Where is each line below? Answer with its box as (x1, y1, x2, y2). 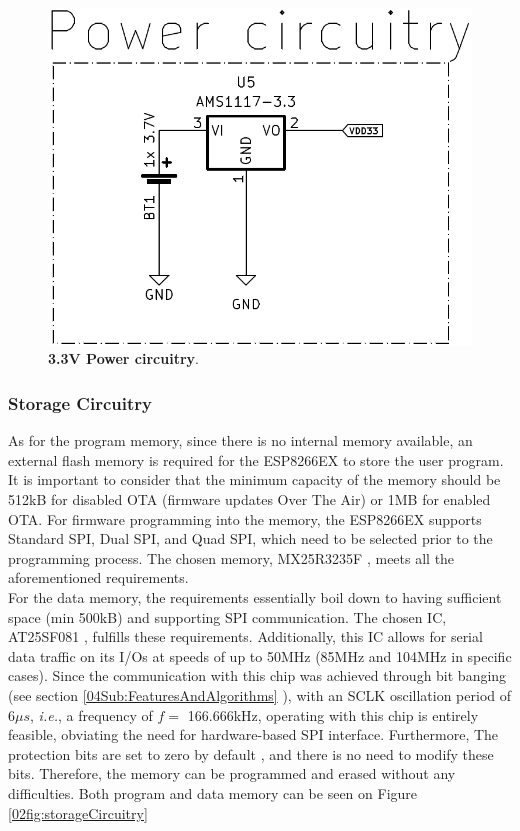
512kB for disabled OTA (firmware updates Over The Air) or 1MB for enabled (8, 489, 491, 510)
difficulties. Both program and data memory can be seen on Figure (8, 782, 418, 803)
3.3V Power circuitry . (48, 348, 199, 369)
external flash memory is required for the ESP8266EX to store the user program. (8, 449, 504, 470)
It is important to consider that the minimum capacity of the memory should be (8, 469, 501, 490)
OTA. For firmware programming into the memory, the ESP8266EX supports (8, 508, 482, 529)
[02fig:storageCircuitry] (8, 802, 148, 823)
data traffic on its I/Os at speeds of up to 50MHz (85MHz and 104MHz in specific (8, 645, 512, 666)
